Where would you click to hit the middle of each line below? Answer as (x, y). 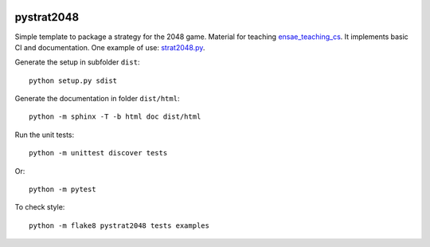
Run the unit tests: (45, 135)
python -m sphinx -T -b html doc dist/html (115, 117)
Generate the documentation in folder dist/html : (97, 99)
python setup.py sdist (73, 80)
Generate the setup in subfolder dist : (77, 62)
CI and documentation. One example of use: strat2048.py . (110, 47)
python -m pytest (63, 190)
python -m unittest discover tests (98, 153)
